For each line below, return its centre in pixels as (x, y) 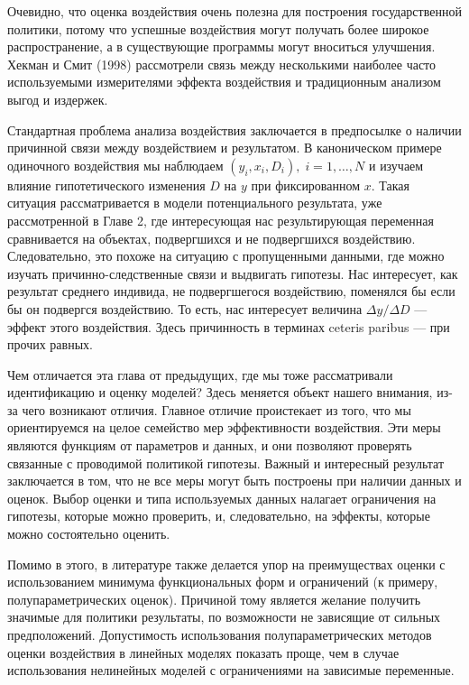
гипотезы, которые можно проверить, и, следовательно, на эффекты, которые (219, 516)
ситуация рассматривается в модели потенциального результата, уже (195, 203)
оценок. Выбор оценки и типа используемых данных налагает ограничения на (222, 498)
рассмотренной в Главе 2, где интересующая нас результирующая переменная (221, 220)
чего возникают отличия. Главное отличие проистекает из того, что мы (216, 409)
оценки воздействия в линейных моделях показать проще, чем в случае (203, 652)
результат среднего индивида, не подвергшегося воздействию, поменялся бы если (231, 291)
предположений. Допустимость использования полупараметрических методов (220, 634)
